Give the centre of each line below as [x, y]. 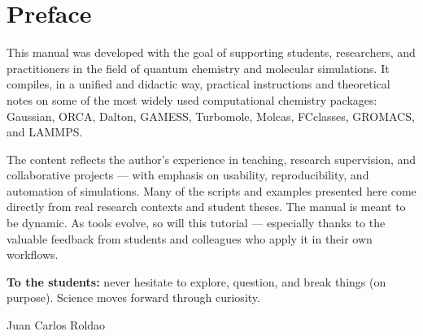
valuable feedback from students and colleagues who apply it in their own [190, 238]
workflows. [33, 254]
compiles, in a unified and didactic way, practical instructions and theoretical [198, 84]
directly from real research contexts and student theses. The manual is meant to [206, 207]
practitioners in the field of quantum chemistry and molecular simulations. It [198, 68]
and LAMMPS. [45, 132]
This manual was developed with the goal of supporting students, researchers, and [211, 52]
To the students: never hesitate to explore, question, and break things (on [196, 281]
